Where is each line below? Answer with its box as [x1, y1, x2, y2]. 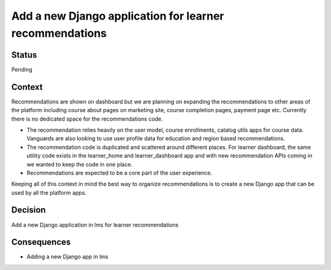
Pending [11, 66, 33, 73]
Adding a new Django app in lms [26, 253, 108, 260]
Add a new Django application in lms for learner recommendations [11, 221, 179, 228]
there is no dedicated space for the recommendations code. [11, 115, 163, 122]
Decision [11, 205, 46, 216]
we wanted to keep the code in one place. [26, 160, 133, 168]
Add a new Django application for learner [11, 9, 224, 23]
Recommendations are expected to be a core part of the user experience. [26, 169, 213, 176]
